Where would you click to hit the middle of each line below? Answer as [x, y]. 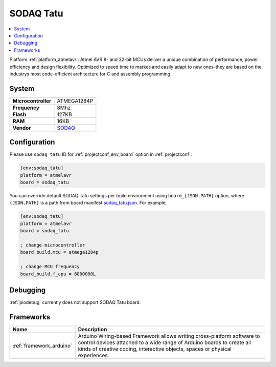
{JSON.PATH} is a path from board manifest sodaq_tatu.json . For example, [88, 203]
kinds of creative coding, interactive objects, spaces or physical [155, 349]
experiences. [94, 355]
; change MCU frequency [50, 267]
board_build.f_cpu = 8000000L [58, 274]
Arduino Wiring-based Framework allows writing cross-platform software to [169, 336]
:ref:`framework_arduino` [42, 345]
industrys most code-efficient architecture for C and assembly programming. [90, 74]
